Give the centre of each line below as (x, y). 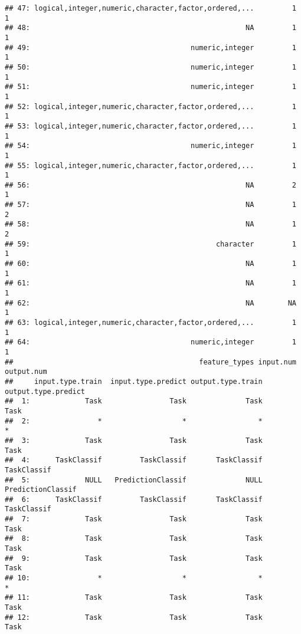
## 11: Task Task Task (134, 598)
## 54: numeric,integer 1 (150, 146)
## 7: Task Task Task (134, 519)
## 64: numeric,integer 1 (150, 342)
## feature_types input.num (150, 362)
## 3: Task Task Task (134, 440)
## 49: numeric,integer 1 (150, 47)
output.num (26, 372)
